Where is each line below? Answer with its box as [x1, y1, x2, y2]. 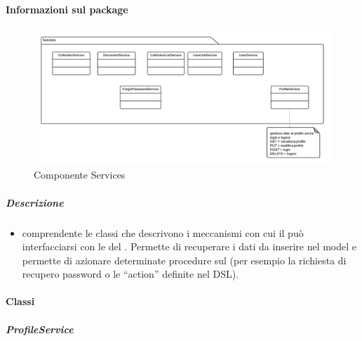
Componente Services [34, 167, 126, 182]
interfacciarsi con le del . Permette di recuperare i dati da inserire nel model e [22, 239, 357, 254]
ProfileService [6, 321, 74, 336]
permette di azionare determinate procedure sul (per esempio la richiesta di [22, 252, 347, 267]
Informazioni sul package [6, 1, 128, 16]
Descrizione [6, 195, 64, 210]
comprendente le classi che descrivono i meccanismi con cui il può [22, 225, 304, 240]
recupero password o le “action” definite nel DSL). [22, 266, 239, 281]
